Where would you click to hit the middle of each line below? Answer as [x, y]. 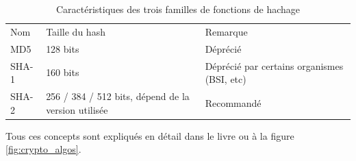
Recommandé [233, 102]
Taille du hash [76, 31]
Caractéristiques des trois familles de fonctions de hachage [178, 9]
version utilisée [77, 109]
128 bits [63, 48]
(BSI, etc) [226, 79]
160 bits [63, 72]
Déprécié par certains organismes [274, 65]
